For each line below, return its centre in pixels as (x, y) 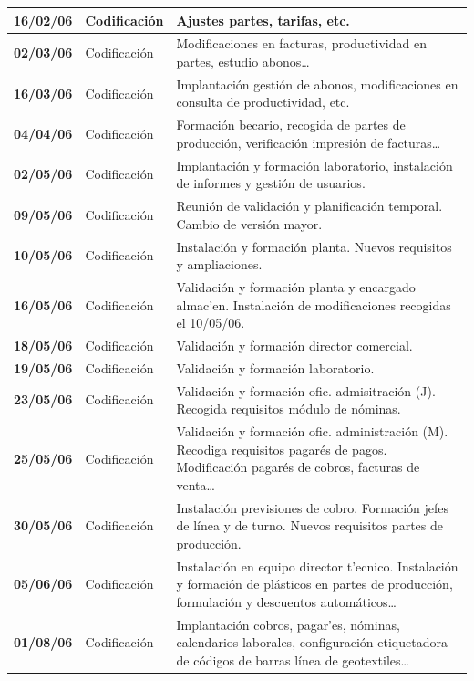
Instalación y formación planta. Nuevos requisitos (314, 246)
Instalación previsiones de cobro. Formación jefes (313, 507)
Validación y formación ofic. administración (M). (312, 431)
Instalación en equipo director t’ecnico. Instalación (317, 566)
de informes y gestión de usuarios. (271, 183)
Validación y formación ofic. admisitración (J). (306, 390)
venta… (196, 484)
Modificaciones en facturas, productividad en (301, 43)
